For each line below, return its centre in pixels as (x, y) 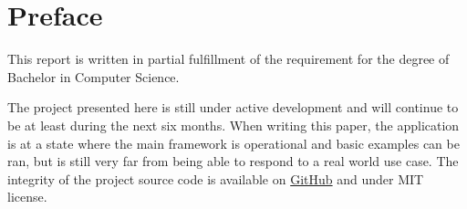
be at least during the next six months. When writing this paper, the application (233, 125)
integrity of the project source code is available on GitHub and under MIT (216, 178)
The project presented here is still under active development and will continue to (233, 107)
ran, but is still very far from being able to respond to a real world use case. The (233, 161)
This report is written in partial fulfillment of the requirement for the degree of (228, 59)
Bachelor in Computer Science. (93, 76)
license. (27, 197)
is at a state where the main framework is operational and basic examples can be (233, 143)
